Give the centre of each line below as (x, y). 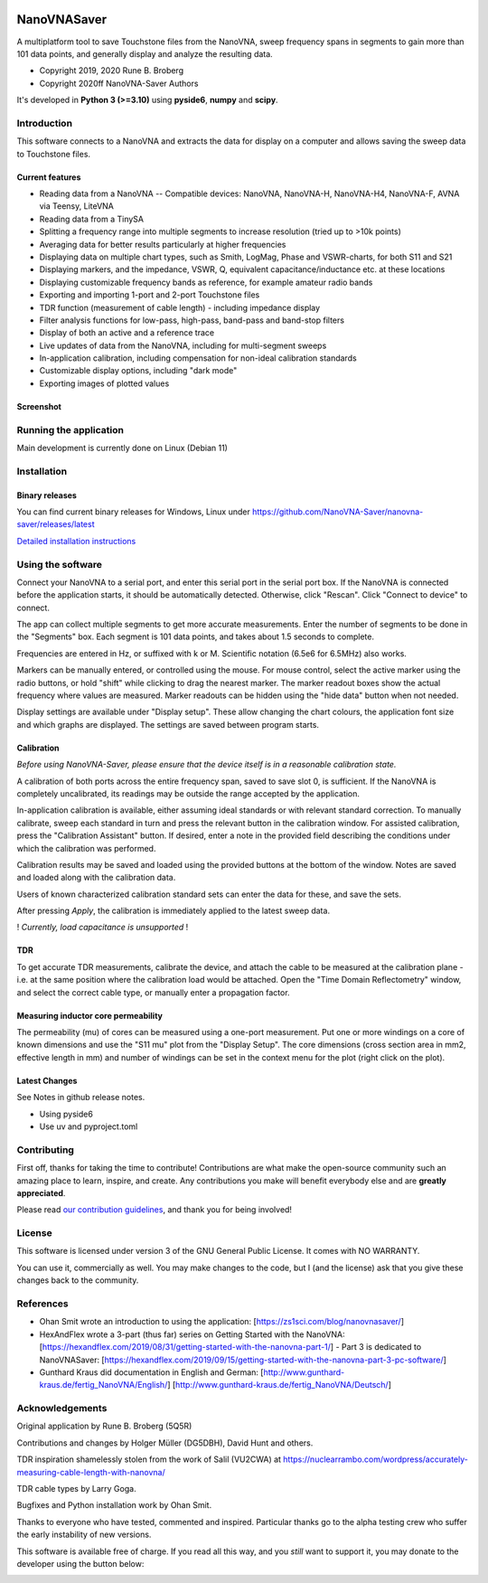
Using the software (60, 564)
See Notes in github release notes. (81, 1098)
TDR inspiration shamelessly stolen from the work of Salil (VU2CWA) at (149, 1459)
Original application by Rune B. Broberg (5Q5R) (104, 1426)
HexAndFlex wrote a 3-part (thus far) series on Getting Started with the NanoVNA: (192, 1334)
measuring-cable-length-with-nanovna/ (91, 1472)
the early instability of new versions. (84, 1535)
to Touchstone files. (53, 154)
